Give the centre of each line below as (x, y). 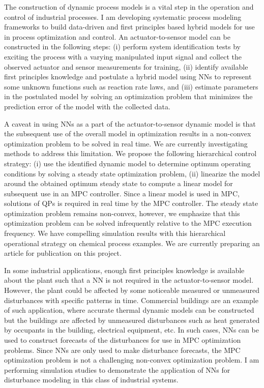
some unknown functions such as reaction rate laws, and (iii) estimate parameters (131, 86)
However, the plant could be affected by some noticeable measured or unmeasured (132, 290)
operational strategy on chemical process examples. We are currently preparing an (132, 243)
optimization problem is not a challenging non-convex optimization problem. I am (132, 360)
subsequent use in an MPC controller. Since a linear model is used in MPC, (122, 193)
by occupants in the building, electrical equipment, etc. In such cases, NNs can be (131, 330)
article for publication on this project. (63, 253)
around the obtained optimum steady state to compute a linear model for (119, 183)
